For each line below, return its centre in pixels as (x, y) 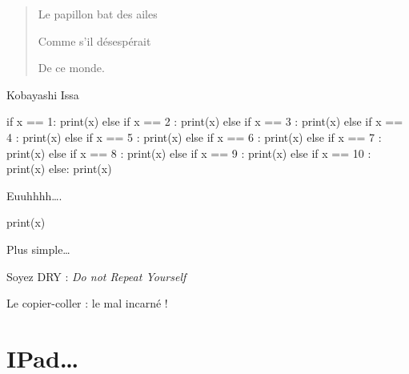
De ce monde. (71, 68)
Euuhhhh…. (34, 195)
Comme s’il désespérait (94, 40)
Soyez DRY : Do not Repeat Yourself (96, 276)
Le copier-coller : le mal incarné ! (87, 303)
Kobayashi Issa (43, 94)
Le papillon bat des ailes (98, 14)
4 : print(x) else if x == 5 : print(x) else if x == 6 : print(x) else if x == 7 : (194, 137)
